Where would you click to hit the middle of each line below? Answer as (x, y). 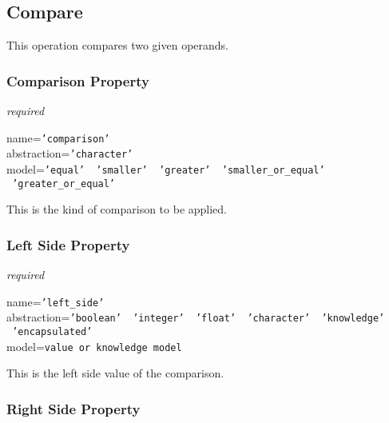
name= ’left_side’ (56, 301)
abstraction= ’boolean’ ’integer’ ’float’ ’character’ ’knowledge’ (196, 317)
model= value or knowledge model (94, 346)
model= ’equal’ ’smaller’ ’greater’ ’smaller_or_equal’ (166, 168)
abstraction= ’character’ (70, 153)
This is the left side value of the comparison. (115, 373)
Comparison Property (78, 80)
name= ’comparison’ (58, 137)
